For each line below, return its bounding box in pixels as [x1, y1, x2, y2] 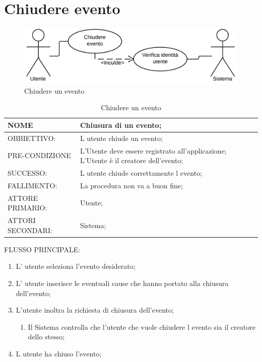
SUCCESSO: [8, 168, 47, 178]
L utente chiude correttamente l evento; [80, 168, 203, 178]
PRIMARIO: [8, 202, 47, 213]
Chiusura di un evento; [80, 119, 162, 130]
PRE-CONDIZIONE [8, 150, 71, 161]
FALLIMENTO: [8, 180, 57, 190]
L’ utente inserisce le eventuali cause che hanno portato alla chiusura [16, 278, 229, 288]
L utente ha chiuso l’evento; [16, 348, 102, 358]
